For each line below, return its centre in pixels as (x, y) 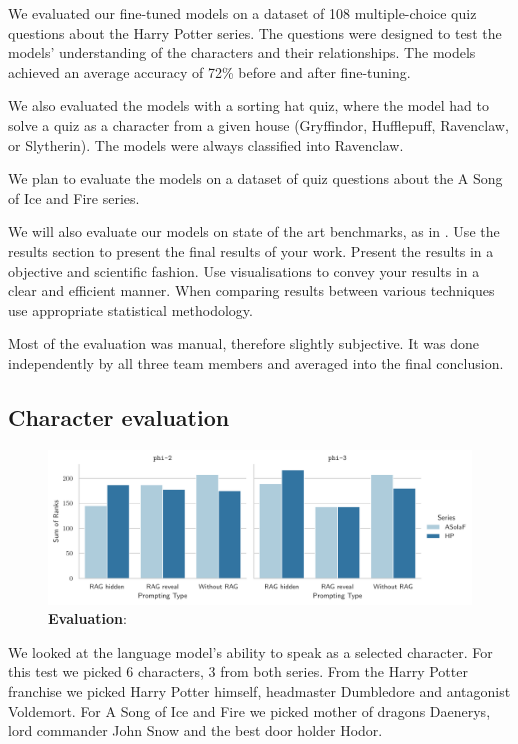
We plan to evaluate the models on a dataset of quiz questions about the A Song (255, 178)
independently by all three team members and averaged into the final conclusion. (256, 362)
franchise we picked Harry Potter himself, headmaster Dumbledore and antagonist (259, 690)
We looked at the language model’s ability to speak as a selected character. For (250, 651)
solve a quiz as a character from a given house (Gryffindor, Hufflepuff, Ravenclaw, (258, 124)
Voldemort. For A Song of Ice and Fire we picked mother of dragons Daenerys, (249, 710)
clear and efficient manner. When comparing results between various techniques (251, 290)
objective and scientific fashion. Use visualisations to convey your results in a (244, 270)
